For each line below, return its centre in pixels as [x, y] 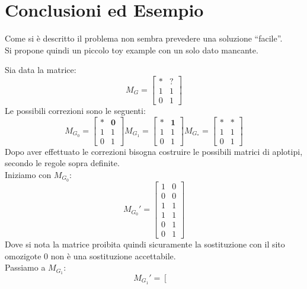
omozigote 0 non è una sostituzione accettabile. [90, 255]
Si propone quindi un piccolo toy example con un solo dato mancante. [132, 50]
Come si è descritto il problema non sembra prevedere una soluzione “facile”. [144, 38]
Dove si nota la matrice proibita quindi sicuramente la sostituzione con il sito [145, 244]
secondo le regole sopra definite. [62, 163]
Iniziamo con [28, 174]
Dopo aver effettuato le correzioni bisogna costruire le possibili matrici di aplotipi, [154, 151]
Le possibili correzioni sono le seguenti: [75, 110]
